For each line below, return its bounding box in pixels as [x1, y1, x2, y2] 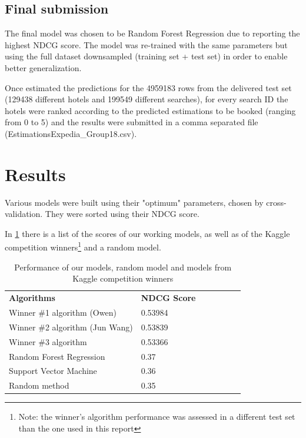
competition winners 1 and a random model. [5, 239, 161, 253]
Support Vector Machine [9, 365, 97, 377]
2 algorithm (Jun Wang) [45, 320, 133, 333]
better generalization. [5, 61, 82, 73]
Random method [9, 379, 69, 392]
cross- [266, 196, 287, 208]
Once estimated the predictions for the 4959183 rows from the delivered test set [5, 81, 292, 93]
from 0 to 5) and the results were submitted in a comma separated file [5, 116, 258, 128]
